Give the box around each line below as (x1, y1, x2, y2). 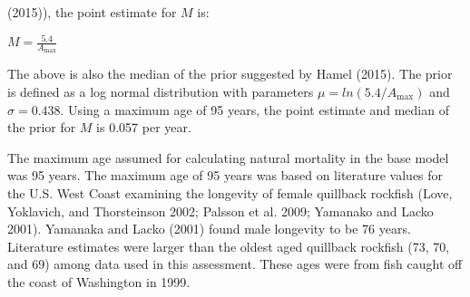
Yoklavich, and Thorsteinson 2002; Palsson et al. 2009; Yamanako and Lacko (7, 201, 434, 220)
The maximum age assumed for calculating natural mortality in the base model (7, 148, 449, 167)
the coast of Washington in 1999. (7, 272, 191, 291)
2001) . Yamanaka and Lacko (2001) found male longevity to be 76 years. (7, 219, 411, 238)
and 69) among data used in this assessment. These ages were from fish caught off (7, 254, 463, 273)
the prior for (7, 118, 76, 137)
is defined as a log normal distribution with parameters (7, 81, 314, 101)
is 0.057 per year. (96, 118, 191, 137)
